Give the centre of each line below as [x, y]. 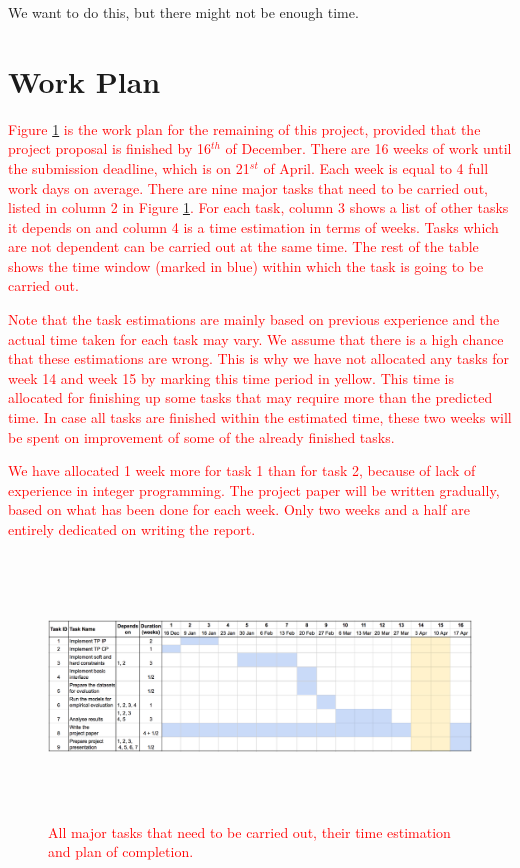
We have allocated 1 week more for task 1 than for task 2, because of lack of [242, 470]
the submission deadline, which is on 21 [129, 167]
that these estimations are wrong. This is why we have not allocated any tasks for [259, 358]
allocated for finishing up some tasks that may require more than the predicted [250, 397]
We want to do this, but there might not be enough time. [183, 12]
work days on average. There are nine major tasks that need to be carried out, [248, 187]
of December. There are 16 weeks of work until [368, 148]
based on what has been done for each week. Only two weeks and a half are [239, 509]
